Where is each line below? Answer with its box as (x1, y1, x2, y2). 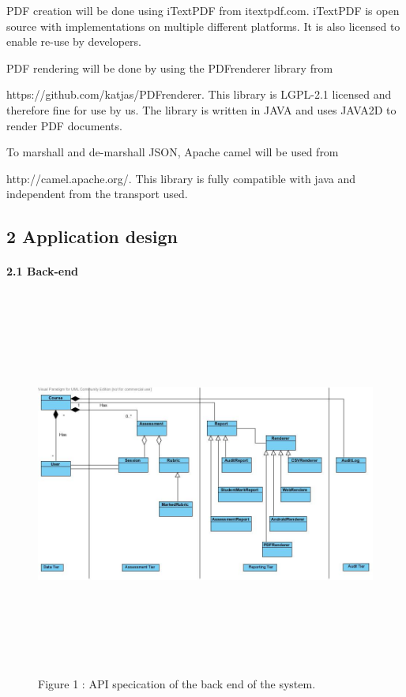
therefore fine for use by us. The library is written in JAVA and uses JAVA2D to (6, 101, 397, 118)
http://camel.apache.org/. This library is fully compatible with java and (6, 170, 356, 186)
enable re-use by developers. (6, 33, 141, 50)
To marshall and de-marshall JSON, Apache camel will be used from (6, 144, 339, 160)
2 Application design (6, 224, 178, 249)
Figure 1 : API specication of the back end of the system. (38, 676, 316, 692)
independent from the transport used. (6, 185, 188, 202)
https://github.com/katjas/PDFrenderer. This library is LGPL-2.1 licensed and (6, 86, 392, 103)
